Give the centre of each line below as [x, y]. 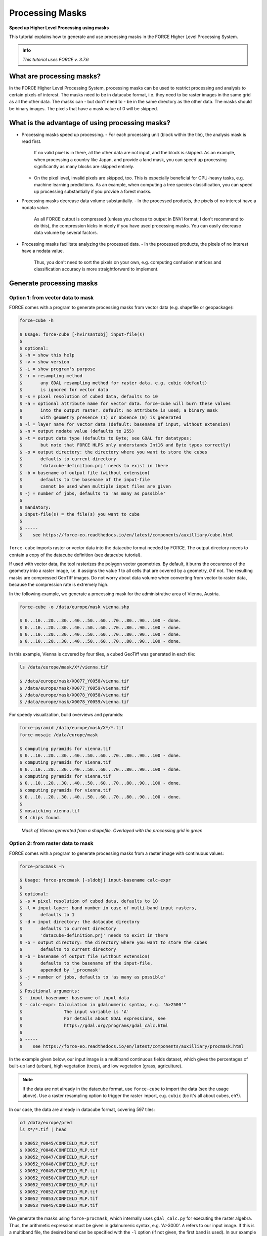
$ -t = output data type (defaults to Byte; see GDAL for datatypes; [106, 438]
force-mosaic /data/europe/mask [59, 735]
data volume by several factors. [66, 233]
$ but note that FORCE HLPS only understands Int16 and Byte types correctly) [125, 445]
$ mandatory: [35, 507]
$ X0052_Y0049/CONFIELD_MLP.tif [59, 1171]
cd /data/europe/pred [46, 1123]
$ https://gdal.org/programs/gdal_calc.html [94, 1025]
